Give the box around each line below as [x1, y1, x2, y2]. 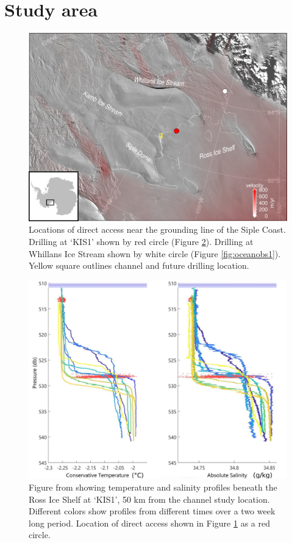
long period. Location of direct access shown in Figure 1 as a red [29, 516, 270, 529]
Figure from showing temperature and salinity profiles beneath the [29, 480, 277, 493]
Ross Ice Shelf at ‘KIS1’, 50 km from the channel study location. [29, 492, 270, 505]
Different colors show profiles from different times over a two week [29, 505, 276, 517]
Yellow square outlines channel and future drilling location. [29, 259, 249, 272]
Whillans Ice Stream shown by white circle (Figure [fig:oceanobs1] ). [29, 247, 281, 260]
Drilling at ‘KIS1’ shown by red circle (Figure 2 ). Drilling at [29, 235, 254, 248]
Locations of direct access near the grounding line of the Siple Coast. [29, 223, 286, 236]
